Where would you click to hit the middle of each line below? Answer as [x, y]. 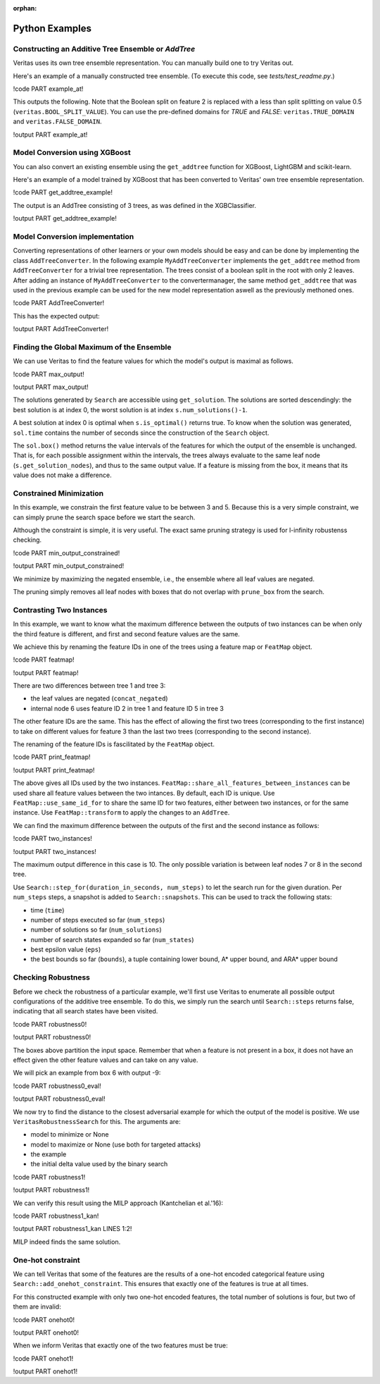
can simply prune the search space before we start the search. [104, 517]
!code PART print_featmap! [52, 757]
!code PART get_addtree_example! [63, 192]
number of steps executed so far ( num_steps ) [98, 920]
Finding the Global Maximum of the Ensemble [92, 347]
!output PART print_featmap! [54, 770]
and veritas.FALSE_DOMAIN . [57, 122]
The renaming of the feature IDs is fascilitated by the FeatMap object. [114, 744]
